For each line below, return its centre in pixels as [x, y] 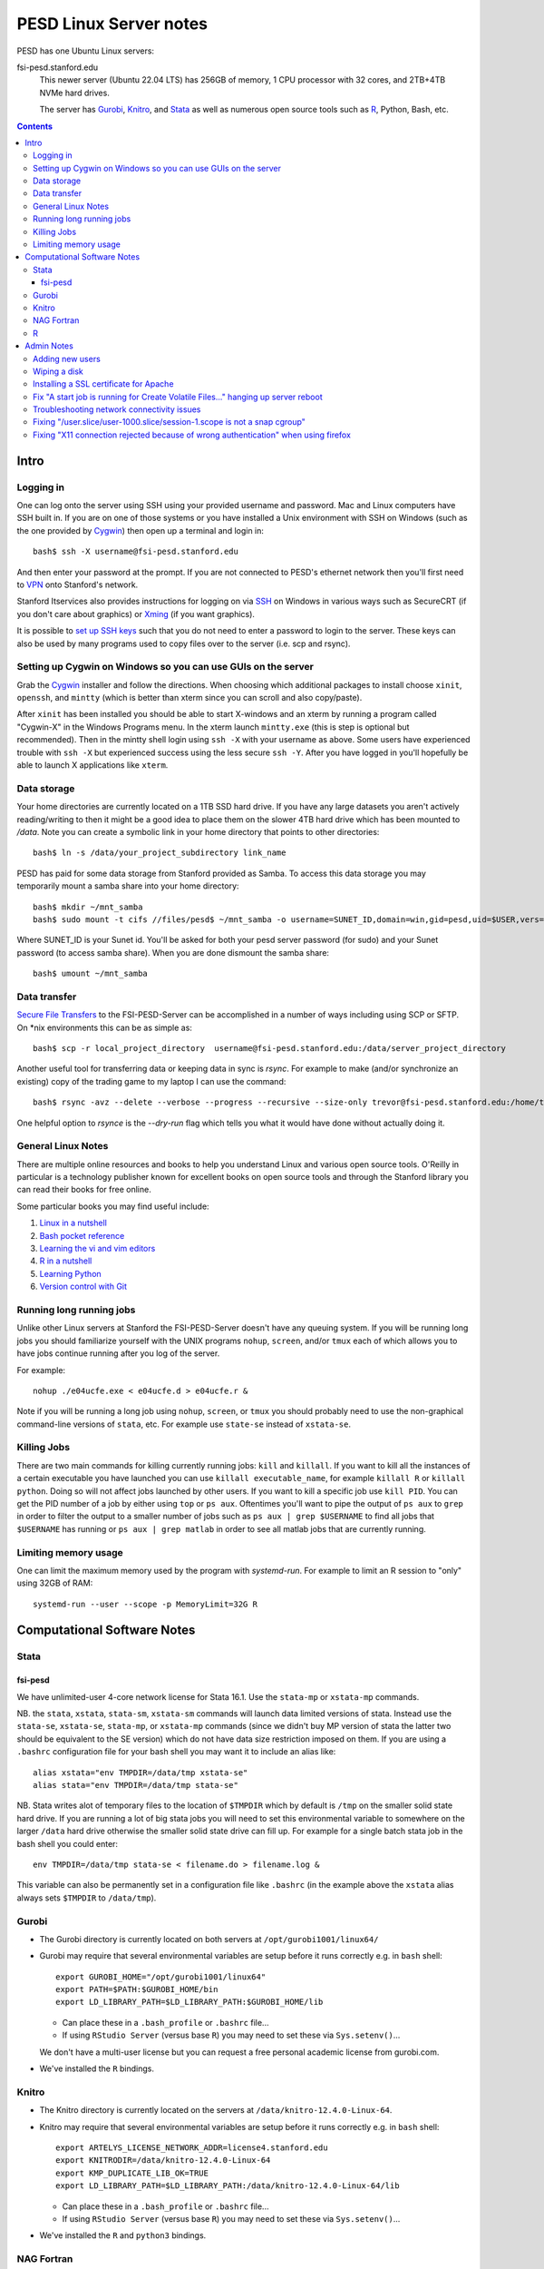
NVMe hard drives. [75, 93]
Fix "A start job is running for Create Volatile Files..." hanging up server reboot [178, 397]
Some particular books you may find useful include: [113, 1206]
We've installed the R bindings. [97, 2068]
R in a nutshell [66, 1261]
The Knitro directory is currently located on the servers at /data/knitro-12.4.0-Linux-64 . [216, 2110]
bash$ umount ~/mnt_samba [91, 974]
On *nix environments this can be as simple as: [104, 1027]
